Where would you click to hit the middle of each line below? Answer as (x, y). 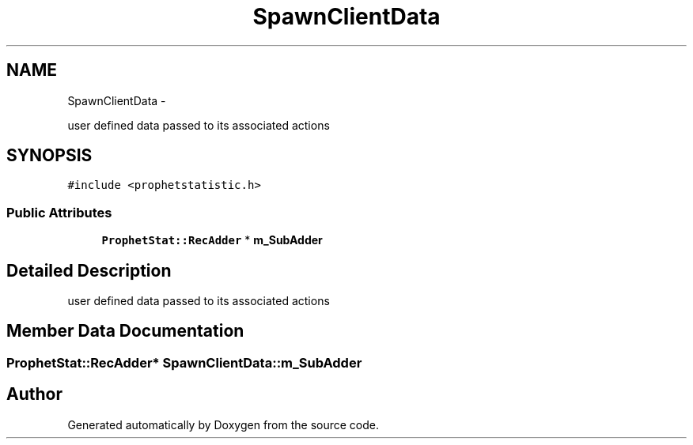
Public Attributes (59, 212)
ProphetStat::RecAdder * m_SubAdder (212, 240)
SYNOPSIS (49, 156)
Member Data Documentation (125, 331)
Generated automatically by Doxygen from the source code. (223, 424)
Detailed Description (89, 270)
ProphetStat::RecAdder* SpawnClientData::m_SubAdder (184, 362)
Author (34, 394)
